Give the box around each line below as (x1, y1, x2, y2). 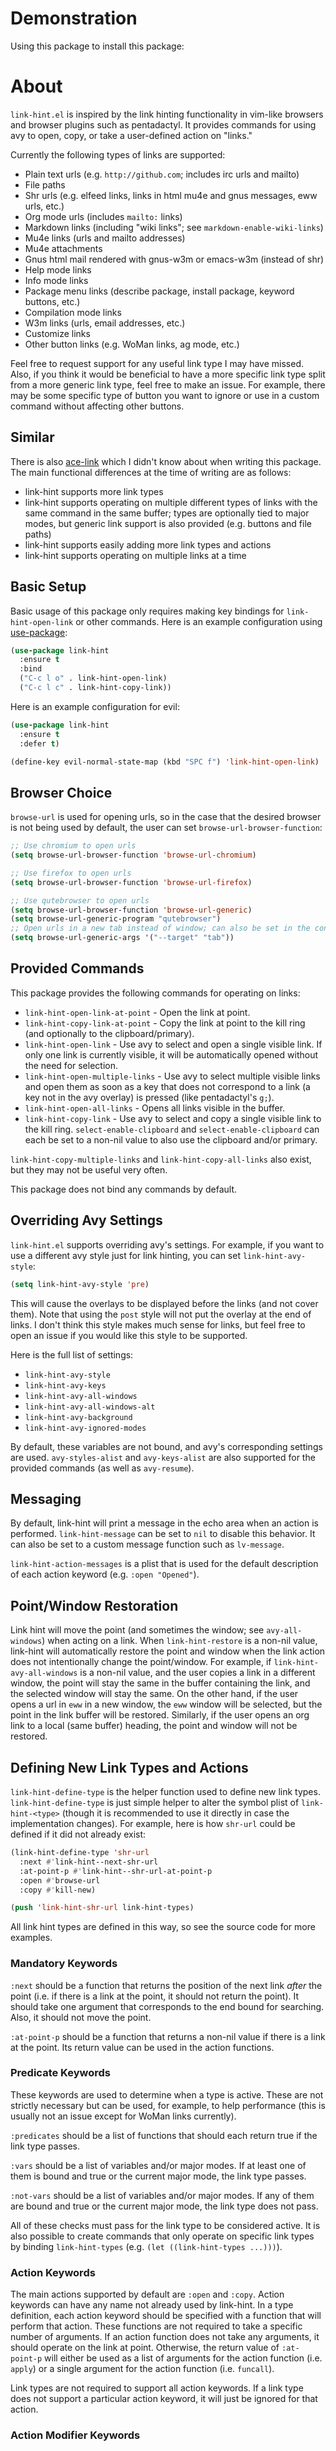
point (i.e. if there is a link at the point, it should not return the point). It (10, 1990, 300, 2002)
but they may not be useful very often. (10, 1163, 168, 1176)
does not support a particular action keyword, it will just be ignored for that (10, 2393, 318, 2405)
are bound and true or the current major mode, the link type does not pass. (10, 2200, 319, 2212)
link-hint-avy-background (24, 1412, 133, 1422)
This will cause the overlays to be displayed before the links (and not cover (10, 1297, 319, 1309)
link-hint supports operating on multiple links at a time (24, 549, 247, 561)
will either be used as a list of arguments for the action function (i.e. (44, 2352, 323, 2364)
